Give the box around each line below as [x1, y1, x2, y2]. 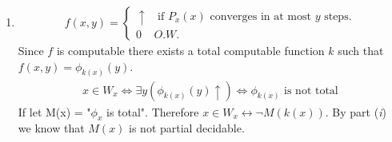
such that [338, 42, 384, 59]
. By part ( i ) [325, 103, 386, 120]
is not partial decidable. [129, 120, 245, 136]
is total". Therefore [106, 103, 199, 120]
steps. [324, 11, 352, 22]
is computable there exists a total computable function [56, 42, 325, 59]
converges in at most [210, 11, 311, 22]
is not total [284, 85, 338, 97]
